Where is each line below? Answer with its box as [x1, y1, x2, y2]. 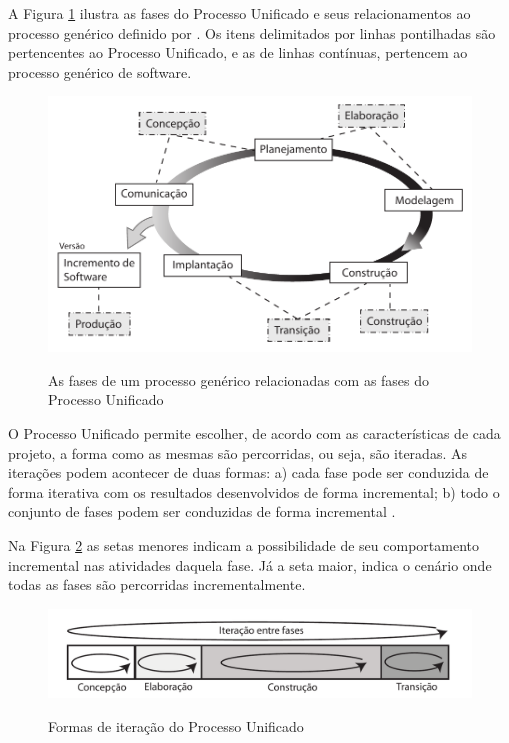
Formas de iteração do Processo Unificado [48, 715, 304, 736]
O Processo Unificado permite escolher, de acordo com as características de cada [8, 422, 501, 443]
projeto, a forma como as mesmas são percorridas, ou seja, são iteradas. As [8, 442, 467, 463]
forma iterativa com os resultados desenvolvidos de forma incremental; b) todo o [8, 481, 500, 502]
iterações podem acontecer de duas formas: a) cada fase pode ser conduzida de [8, 462, 489, 483]
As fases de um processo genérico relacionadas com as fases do [48, 369, 430, 390]
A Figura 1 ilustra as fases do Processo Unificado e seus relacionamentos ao [8, 3, 471, 23]
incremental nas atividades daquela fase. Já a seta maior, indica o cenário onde [8, 554, 492, 575]
